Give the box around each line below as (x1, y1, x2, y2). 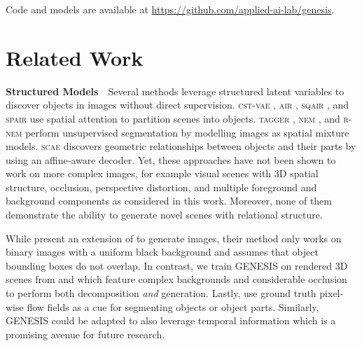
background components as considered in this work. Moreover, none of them (6, 193, 333, 208)
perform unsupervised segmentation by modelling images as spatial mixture (25, 125, 349, 139)
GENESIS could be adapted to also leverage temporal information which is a (6, 313, 336, 328)
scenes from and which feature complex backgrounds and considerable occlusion (6, 272, 347, 286)
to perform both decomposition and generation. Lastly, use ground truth (6, 286, 316, 300)
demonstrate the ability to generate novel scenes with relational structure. (6, 207, 323, 222)
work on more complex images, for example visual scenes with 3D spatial (6, 166, 319, 181)
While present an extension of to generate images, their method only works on (6, 230, 342, 245)
